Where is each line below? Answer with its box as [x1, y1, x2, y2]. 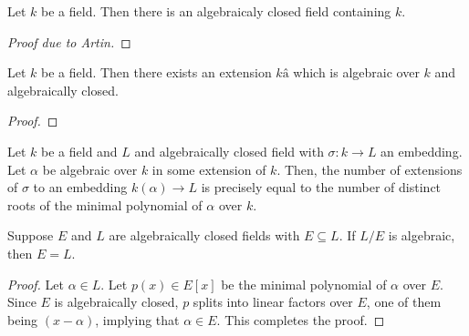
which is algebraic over [293, 63, 420, 82]
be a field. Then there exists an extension [41, 63, 272, 82]
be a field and [41, 141, 118, 160]
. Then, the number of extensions [276, 159, 463, 178]
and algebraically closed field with [134, 141, 324, 160]
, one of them [366, 292, 442, 311]
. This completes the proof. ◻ [216, 310, 385, 329]
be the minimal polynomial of [221, 274, 387, 293]
